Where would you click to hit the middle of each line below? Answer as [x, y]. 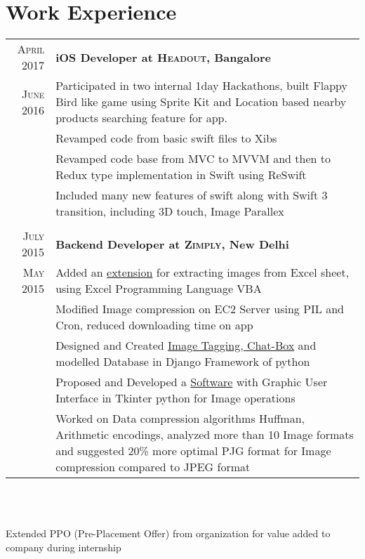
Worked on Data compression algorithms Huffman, [180, 419]
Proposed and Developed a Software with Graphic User [192, 382]
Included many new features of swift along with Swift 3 [192, 195]
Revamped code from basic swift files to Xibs [166, 138]
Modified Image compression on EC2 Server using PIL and [200, 309]
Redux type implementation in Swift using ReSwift [181, 175]
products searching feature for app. [141, 118]
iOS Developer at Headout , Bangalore [163, 57]
